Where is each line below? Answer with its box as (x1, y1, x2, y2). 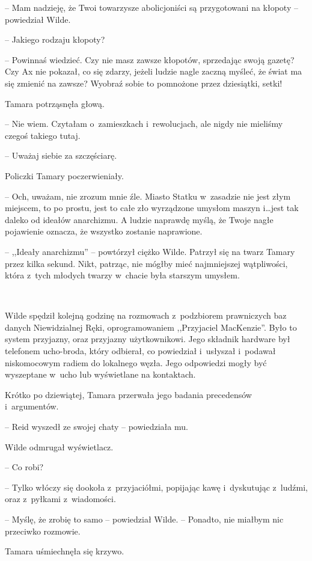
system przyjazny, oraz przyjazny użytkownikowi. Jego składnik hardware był (5, 333, 290, 345)
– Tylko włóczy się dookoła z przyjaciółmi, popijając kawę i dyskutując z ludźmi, (5, 480, 308, 493)
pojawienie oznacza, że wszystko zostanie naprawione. (5, 225, 203, 238)
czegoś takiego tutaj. (5, 129, 81, 141)
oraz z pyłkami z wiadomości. (5, 492, 116, 505)
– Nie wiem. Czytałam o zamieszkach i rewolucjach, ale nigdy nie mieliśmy (5, 117, 283, 130)
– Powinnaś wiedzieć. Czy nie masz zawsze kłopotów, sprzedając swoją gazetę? (5, 53, 295, 66)
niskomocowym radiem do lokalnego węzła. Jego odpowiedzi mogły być (5, 356, 267, 369)
